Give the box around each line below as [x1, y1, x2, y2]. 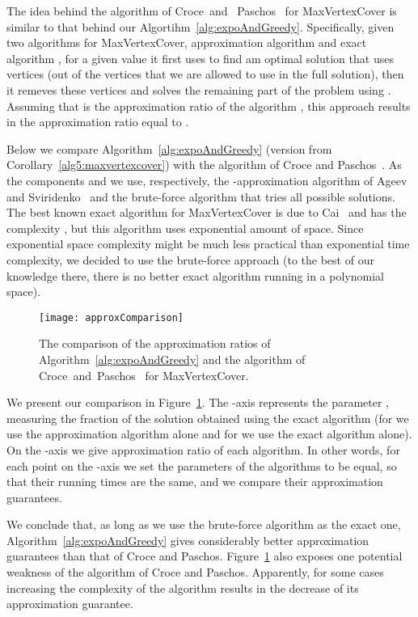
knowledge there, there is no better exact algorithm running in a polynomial [6, 267, 384, 284]
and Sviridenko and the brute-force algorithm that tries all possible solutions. [6, 188, 395, 205]
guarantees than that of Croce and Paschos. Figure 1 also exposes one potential [6, 547, 403, 564]
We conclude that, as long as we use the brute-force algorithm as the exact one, [6, 516, 401, 533]
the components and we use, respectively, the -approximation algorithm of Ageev [6, 171, 407, 188]
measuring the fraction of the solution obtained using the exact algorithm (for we [6, 409, 409, 426]
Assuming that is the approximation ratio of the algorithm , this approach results [6, 97, 411, 114]
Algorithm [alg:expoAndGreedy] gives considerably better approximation [6, 531, 369, 548]
